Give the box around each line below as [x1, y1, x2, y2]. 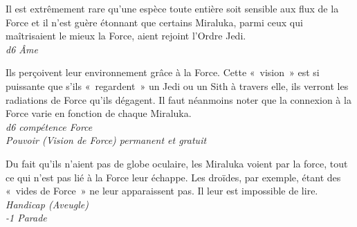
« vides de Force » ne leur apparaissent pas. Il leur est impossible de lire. [6, 183, 318, 198]
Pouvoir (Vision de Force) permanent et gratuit [6, 133, 207, 147]
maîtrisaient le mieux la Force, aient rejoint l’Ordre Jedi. [6, 28, 246, 43]
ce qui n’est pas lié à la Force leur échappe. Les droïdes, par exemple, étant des [6, 170, 341, 184]
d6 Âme [6, 42, 38, 56]
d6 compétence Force [6, 119, 93, 134]
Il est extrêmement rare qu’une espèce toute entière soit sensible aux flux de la [6, 1, 339, 15]
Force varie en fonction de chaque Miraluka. [6, 106, 192, 120]
